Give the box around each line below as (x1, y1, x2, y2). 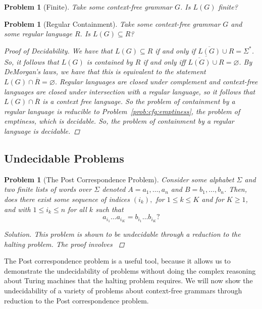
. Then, (224, 184, 247, 194)
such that (95, 203, 124, 214)
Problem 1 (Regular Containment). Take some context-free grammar (4, 18, 221, 29)
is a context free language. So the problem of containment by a (42, 96, 235, 107)
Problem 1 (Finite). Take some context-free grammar (4, 2, 172, 12)
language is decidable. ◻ (4, 125, 80, 136)
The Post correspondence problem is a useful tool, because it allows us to (4, 255, 231, 266)
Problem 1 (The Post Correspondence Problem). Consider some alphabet (4, 174, 234, 184)
